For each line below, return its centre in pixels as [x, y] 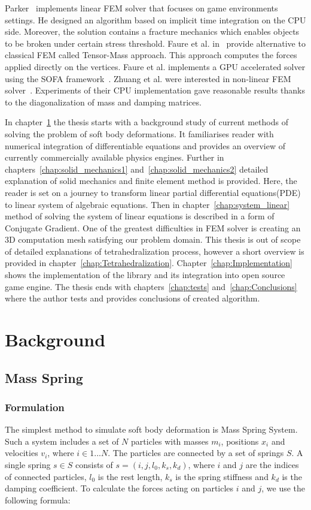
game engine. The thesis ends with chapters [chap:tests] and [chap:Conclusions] [151, 286]
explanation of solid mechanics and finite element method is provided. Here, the [151, 181]
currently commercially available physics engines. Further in [115, 157]
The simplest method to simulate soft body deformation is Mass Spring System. [151, 429]
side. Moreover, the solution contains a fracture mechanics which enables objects [152, 31]
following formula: [38, 500]
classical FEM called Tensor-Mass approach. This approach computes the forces [151, 55]
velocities [22, 453]
